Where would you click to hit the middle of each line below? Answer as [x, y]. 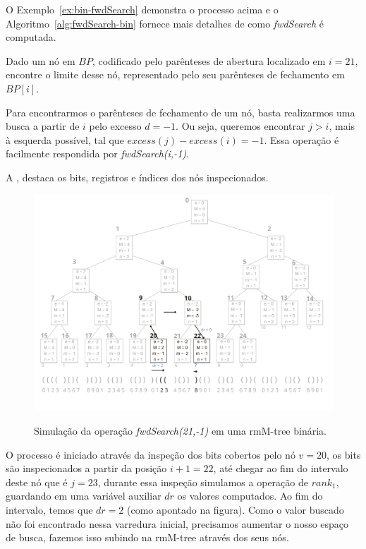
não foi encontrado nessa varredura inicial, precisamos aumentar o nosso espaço [177, 523]
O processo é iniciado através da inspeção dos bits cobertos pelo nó [151, 454]
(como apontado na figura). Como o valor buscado [235, 509]
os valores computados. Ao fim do [250, 496]
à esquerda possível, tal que [65, 139]
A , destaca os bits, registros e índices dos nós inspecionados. [137, 177]
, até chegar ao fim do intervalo [281, 468]
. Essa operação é [301, 139]
